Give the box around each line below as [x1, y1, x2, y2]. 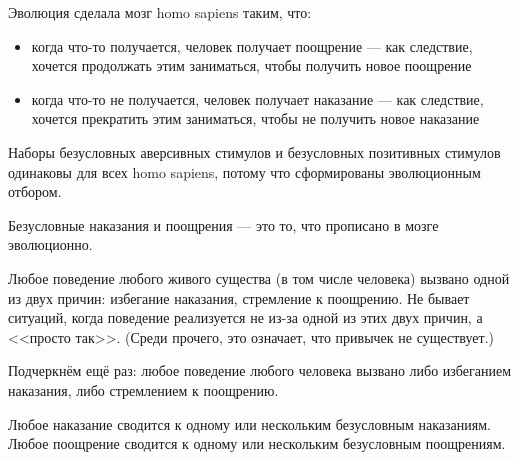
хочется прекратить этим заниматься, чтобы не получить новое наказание [31, 108, 480, 129]
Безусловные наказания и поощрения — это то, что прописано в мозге [8, 214, 439, 235]
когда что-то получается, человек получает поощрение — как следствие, [31, 35, 473, 56]
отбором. [8, 181, 62, 202]
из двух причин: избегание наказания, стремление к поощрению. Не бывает [8, 287, 470, 308]
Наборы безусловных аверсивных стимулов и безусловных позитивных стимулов [8, 141, 501, 162]
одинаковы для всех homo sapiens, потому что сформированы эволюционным [8, 161, 481, 182]
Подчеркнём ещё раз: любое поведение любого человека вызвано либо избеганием [8, 360, 512, 381]
